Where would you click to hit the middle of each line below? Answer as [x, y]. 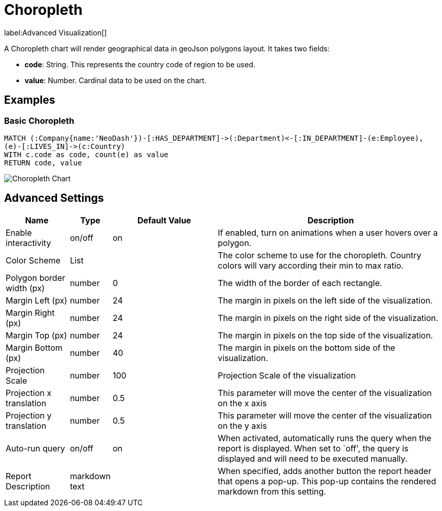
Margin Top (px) [36, 335]
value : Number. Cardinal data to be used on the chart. [116, 80]
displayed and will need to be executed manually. [313, 458]
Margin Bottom [34, 347]
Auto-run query [35, 448]
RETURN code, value [43, 163]
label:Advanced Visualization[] [56, 32]
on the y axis [242, 425]
